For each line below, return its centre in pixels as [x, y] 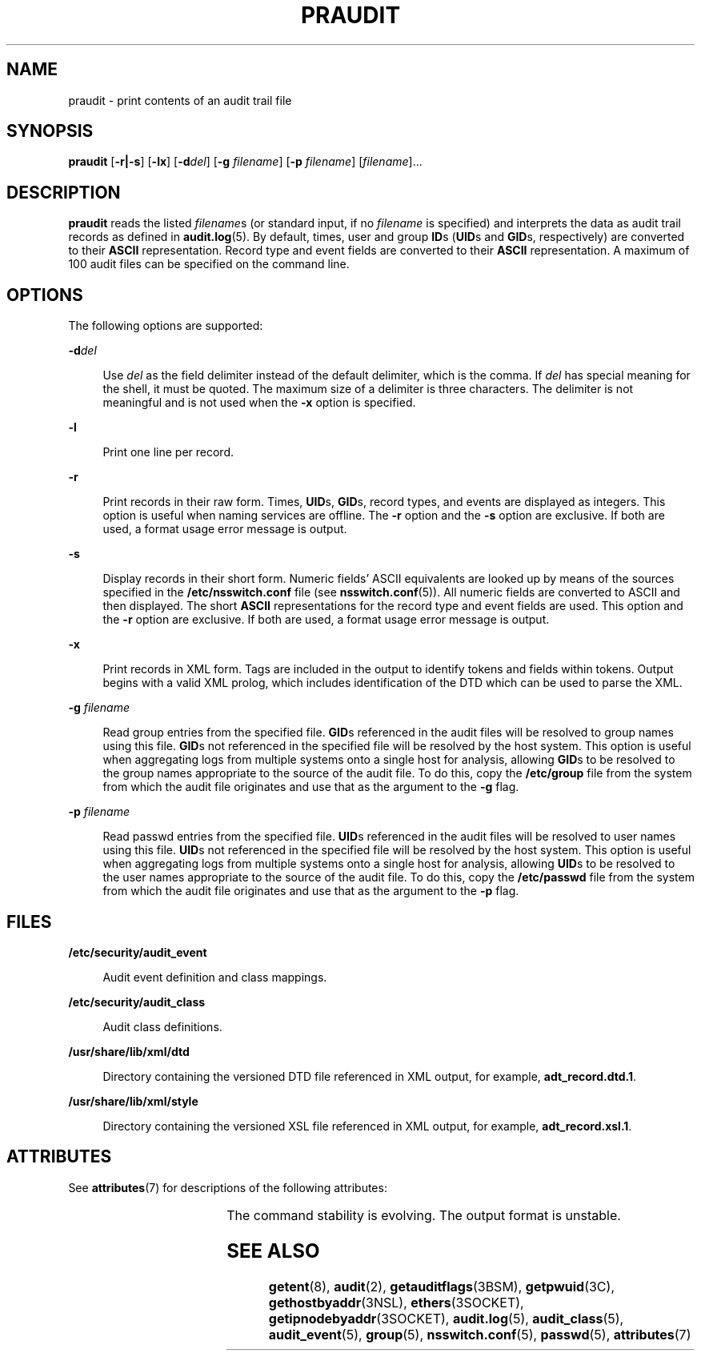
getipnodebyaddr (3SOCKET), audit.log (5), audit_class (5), [446, 1318]
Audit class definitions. [162, 1026]
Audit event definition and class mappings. [215, 977]
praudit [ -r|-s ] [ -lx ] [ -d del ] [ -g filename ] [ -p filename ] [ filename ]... [245, 162]
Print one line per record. [168, 452]
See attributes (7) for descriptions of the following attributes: [228, 1187]
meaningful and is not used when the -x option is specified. [259, 403]
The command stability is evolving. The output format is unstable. [424, 1215]
